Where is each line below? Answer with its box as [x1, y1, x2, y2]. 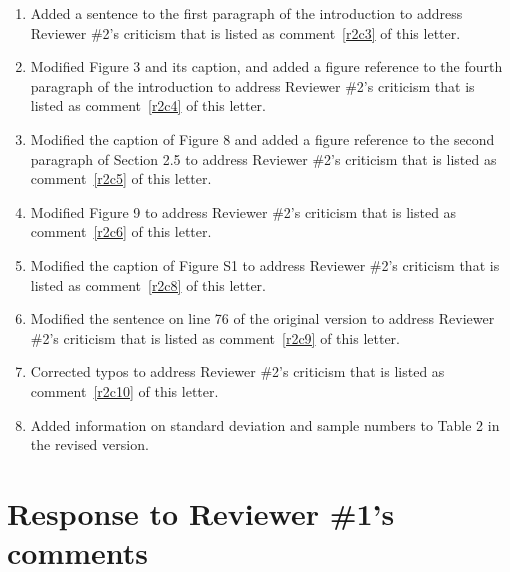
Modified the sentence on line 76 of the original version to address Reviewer [30, 308, 495, 329]
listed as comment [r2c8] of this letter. [30, 274, 266, 295]
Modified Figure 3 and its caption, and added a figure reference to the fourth [30, 56, 503, 77]
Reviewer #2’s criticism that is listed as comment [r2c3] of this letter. [30, 22, 461, 43]
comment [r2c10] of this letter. [30, 380, 219, 401]
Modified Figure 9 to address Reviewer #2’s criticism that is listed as [30, 201, 457, 222]
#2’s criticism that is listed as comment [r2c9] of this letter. [30, 327, 401, 348]
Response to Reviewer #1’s [7, 492, 395, 533]
